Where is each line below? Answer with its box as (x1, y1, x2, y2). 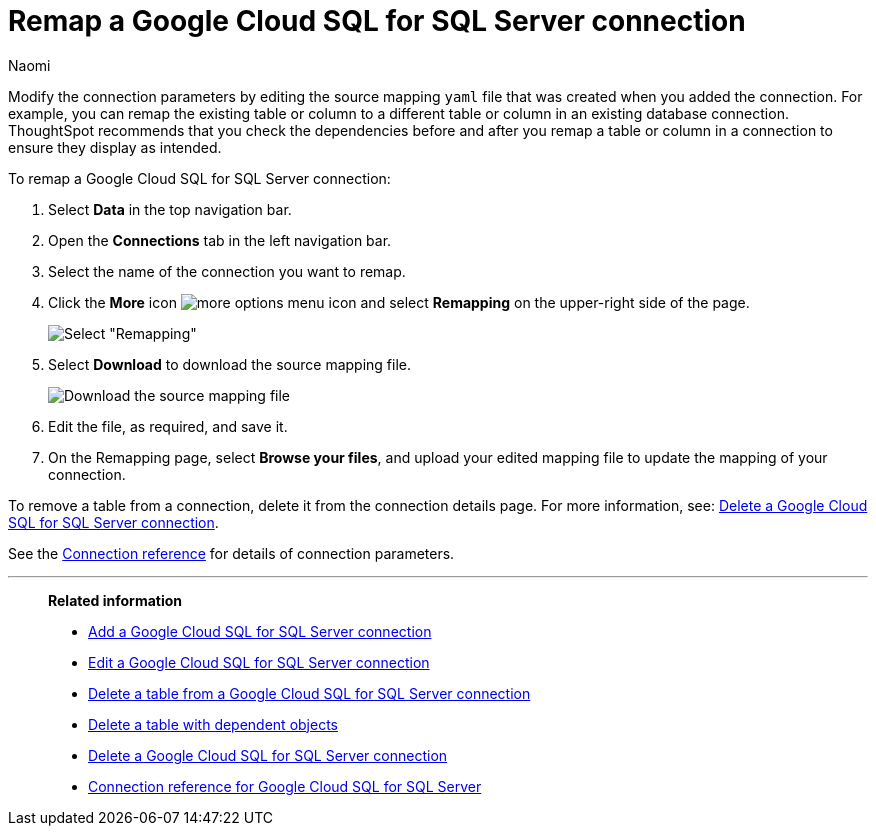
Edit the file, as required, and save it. (48, 417, 288, 435)
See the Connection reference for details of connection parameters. (8, 544, 455, 562)
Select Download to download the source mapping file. (48, 355, 412, 373)
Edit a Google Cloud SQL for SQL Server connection (88, 653, 430, 671)
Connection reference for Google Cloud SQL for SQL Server (88, 777, 482, 795)
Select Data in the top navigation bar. (48, 200, 292, 218)
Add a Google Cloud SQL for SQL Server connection (88, 622, 432, 640)
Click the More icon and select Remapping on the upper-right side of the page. (48, 293, 750, 311)
